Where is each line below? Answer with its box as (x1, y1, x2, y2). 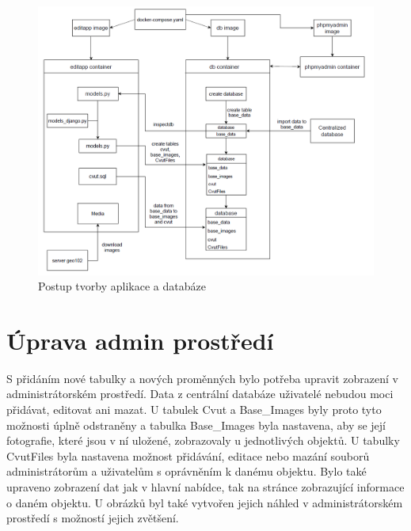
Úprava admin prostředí (6, 324, 274, 356)
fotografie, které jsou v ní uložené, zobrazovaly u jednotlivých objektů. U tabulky (6, 432, 400, 449)
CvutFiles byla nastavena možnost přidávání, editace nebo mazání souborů (6, 447, 370, 464)
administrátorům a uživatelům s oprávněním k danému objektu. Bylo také (6, 463, 367, 480)
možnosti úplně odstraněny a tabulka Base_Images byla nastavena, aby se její (6, 416, 386, 433)
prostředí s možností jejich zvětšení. (6, 510, 179, 526)
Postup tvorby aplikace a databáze (38, 278, 206, 294)
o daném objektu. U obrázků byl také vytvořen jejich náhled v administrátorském (6, 494, 403, 510)
